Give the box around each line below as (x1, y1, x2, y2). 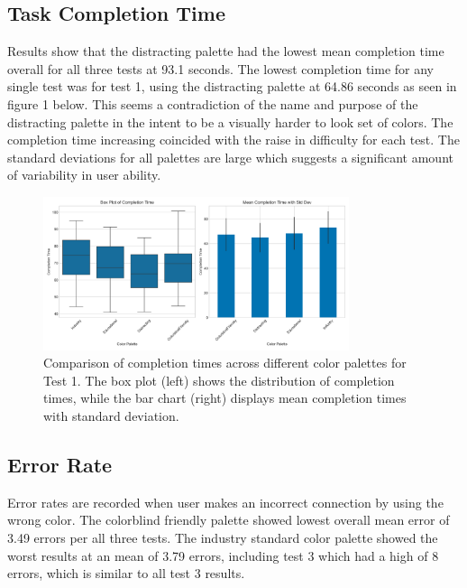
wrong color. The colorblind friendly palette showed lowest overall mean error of (7, 510, 450, 529)
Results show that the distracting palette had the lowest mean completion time (7, 42, 444, 61)
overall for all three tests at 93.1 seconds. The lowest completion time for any (7, 59, 434, 78)
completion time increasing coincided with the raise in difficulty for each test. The (7, 130, 460, 149)
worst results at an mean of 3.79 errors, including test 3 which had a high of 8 (7, 546, 439, 565)
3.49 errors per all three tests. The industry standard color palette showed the (7, 527, 438, 546)
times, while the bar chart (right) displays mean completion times (43, 388, 407, 407)
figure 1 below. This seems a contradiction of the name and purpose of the (7, 94, 418, 113)
